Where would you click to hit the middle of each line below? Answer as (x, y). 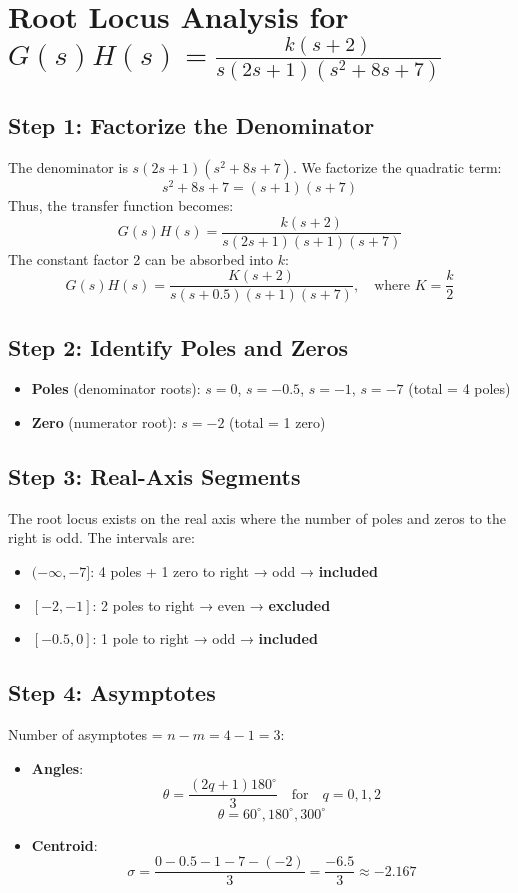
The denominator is (68, 166)
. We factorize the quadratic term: (397, 166)
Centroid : (64, 844)
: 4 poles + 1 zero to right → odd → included (234, 571)
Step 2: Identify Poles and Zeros (178, 346)
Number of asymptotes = (85, 734)
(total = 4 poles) (459, 388)
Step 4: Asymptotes (112, 692)
